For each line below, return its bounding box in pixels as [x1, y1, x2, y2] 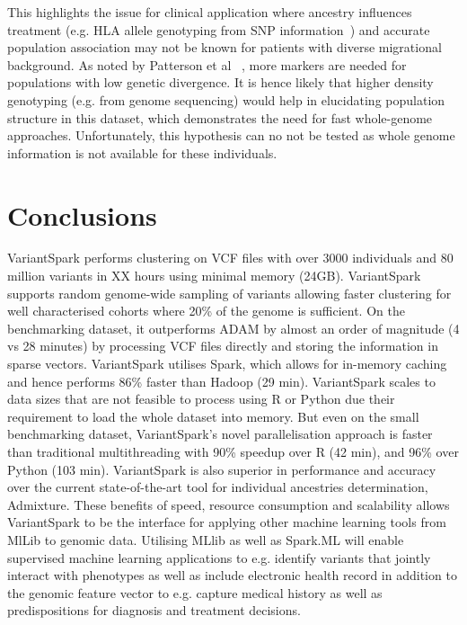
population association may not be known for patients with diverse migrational [7, 38, 442, 57]
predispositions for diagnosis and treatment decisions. [7, 601, 301, 620]
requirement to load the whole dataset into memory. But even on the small [7, 406, 419, 425]
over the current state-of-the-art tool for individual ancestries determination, [7, 478, 428, 496]
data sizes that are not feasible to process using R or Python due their [7, 389, 395, 408]
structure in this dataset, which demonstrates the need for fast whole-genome [7, 108, 433, 127]
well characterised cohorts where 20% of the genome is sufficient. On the [7, 301, 405, 320]
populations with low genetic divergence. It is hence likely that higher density [7, 73, 434, 92]
